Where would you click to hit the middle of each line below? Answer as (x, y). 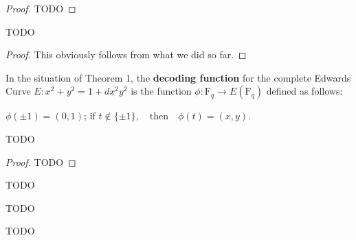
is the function (161, 91)
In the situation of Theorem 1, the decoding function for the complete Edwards (178, 77)
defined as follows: (304, 91)
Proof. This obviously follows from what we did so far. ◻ (126, 55)
